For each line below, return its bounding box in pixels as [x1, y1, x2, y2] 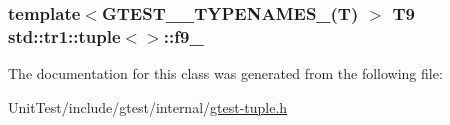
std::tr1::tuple [8, 23, 121, 48]
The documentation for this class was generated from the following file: [8, 63, 443, 84]
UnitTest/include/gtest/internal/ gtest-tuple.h [8, 96, 288, 117]
